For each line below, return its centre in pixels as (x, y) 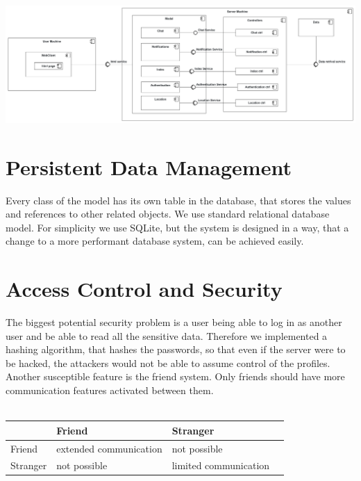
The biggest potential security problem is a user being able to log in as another (174, 322)
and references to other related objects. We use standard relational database (168, 214)
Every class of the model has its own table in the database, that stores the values (178, 200)
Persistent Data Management (149, 166)
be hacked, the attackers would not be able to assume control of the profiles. (168, 362)
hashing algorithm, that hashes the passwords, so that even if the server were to (176, 349)
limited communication (221, 465)
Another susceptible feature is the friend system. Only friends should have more (175, 376)
